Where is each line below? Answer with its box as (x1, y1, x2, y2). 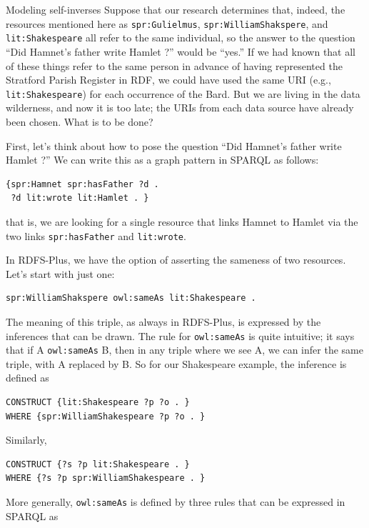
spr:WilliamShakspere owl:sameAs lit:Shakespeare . (6, 293, 256, 304)
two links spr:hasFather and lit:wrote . (6, 228, 186, 243)
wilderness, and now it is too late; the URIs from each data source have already (6, 100, 354, 115)
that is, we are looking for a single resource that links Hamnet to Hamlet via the (6, 214, 358, 229)
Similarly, (6, 432, 47, 447)
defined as (6, 370, 49, 385)
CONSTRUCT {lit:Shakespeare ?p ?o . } (6, 397, 190, 408)
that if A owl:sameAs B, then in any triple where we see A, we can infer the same (6, 342, 363, 357)
